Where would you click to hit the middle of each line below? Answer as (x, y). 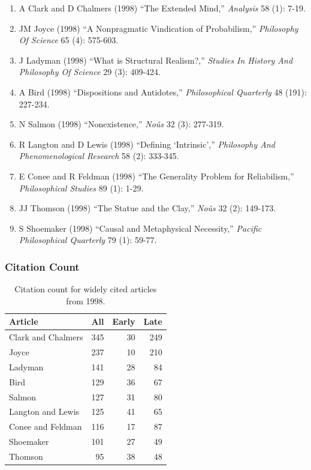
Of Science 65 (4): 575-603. (69, 40)
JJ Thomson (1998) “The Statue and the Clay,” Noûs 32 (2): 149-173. (147, 208)
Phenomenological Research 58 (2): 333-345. (99, 156)
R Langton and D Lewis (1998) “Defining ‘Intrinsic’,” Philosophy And (147, 144)
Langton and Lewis (44, 411)
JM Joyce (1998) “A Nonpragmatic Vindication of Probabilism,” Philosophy (158, 28)
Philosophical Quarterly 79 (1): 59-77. (88, 240)
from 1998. (86, 300)
